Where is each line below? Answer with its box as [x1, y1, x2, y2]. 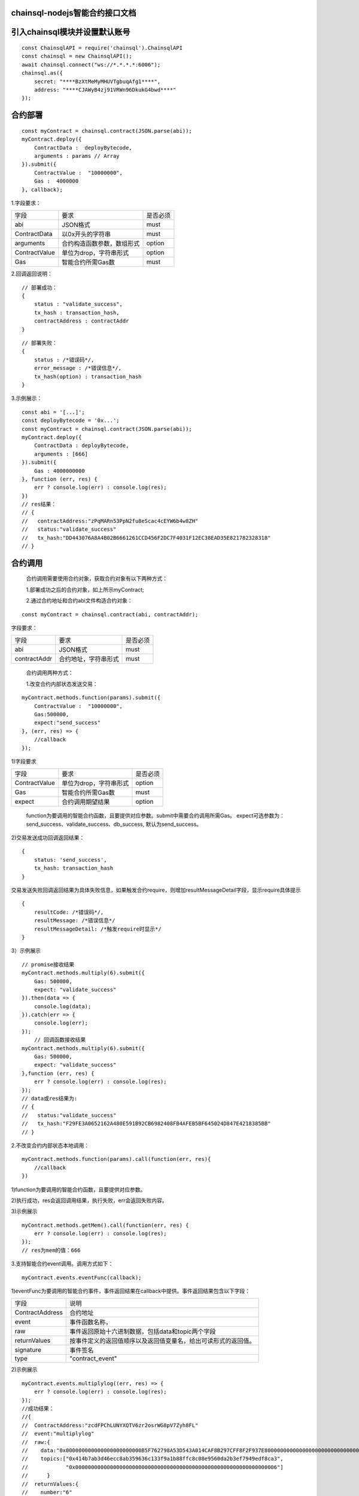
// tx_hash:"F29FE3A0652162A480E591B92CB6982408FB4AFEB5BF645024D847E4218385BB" [22, 1120, 271, 1127]
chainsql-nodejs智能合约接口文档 [11, 8, 137, 18]
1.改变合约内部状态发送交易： [26, 680, 98, 688]
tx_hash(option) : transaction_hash [34, 373, 142, 380]
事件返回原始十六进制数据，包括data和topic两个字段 [69, 1327, 216, 1336]
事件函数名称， [69, 1318, 112, 1327]
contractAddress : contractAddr [34, 318, 129, 324]
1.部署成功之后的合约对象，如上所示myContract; [26, 586, 145, 593]
